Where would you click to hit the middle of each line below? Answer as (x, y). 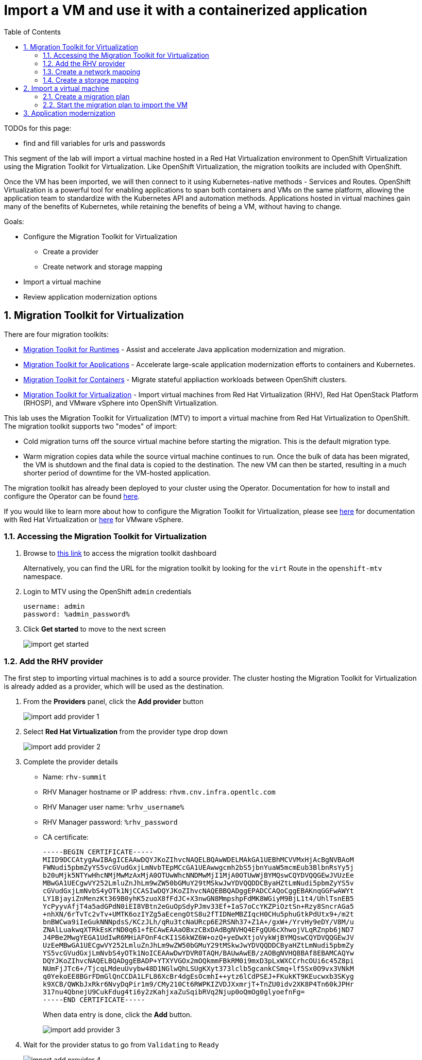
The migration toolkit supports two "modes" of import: (91, 426)
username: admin (54, 607)
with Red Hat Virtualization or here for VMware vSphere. (94, 519)
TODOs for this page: (38, 128)
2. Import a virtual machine (66, 88)
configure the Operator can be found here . (72, 496)
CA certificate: (66, 837)
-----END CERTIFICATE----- (94, 1000)
